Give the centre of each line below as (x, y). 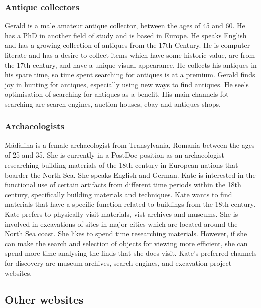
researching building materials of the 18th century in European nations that (121, 164)
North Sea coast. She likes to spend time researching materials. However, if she (126, 234)
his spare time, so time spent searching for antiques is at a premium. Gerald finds (130, 74)
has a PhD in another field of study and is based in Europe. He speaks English (126, 35)
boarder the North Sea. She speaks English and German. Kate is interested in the (130, 174)
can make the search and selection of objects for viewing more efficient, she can (126, 243)
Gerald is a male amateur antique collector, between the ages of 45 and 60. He (125, 25)
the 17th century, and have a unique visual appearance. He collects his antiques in (131, 64)
